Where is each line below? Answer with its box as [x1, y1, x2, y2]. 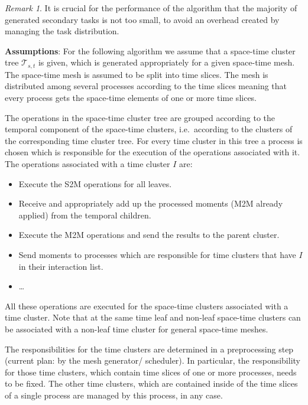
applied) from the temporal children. [18, 208, 151, 221]
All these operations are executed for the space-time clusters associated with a [5, 299, 288, 312]
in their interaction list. [18, 260, 103, 272]
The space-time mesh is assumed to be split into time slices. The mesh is [5, 68, 268, 80]
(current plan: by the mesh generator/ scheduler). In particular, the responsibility [5, 354, 300, 367]
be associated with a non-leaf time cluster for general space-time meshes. [5, 322, 268, 335]
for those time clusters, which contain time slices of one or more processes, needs [5, 365, 297, 378]
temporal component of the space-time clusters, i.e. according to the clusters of [5, 123, 293, 135]
